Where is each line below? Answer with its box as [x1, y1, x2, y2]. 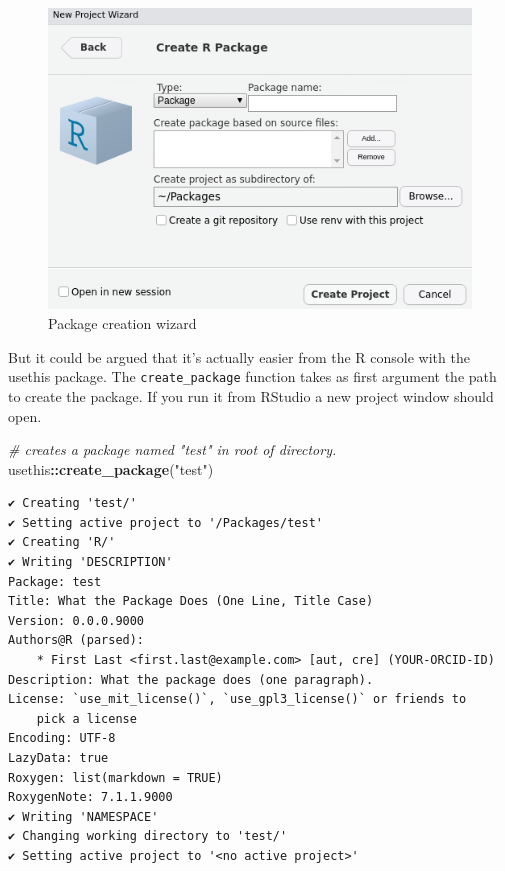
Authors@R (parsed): [8, 633, 145, 648]
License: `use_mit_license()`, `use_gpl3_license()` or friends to [8, 692, 467, 707]
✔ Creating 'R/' [8, 535, 116, 550]
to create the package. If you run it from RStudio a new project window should [8, 385, 494, 406]
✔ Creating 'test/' [8, 496, 137, 511]
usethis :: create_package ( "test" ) [8, 458, 214, 479]
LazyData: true [8, 751, 109, 765]
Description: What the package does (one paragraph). [8, 672, 374, 687]
